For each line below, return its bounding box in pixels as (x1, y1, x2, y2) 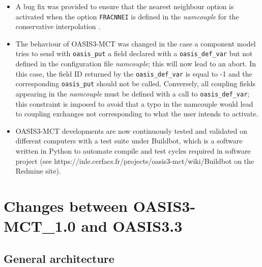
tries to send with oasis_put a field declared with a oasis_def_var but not (15, 48, 253, 59)
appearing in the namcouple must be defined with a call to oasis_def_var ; (15, 88, 250, 99)
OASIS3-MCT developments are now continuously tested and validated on (15, 125, 248, 136)
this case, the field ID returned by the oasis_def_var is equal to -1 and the (15, 68, 252, 79)
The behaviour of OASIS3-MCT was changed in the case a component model (15, 38, 256, 48)
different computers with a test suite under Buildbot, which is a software (15, 135, 243, 146)
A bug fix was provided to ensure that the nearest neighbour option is (15, 1, 234, 11)
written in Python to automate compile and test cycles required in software (15, 145, 251, 156)
